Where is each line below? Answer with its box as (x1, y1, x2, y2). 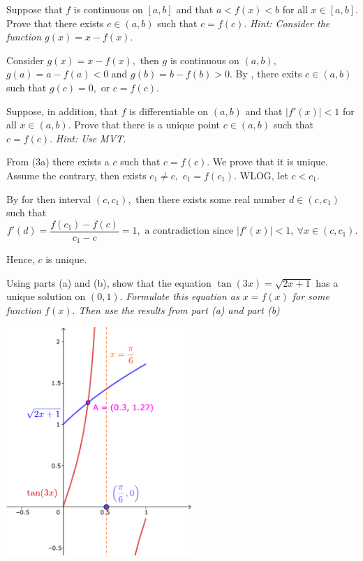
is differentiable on (129, 103, 209, 118)
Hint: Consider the (249, 15, 330, 30)
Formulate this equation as (126, 289, 239, 304)
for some (292, 289, 329, 304)
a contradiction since (145, 226, 234, 237)
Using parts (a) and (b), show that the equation (6, 275, 212, 290)
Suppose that (6, 2, 63, 16)
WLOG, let (239, 167, 288, 182)
